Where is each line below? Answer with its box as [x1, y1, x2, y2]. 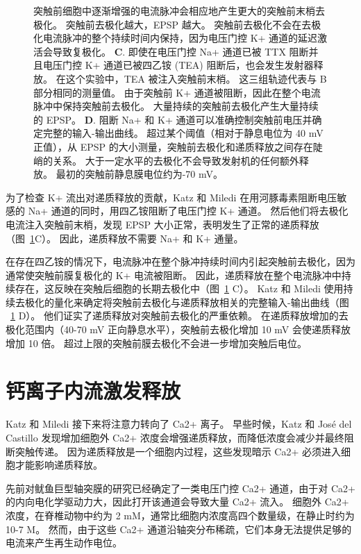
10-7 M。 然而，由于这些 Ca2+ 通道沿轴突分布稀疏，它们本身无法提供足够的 [6, 521, 352, 536]
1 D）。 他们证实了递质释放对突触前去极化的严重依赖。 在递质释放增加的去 [10, 308, 349, 323]
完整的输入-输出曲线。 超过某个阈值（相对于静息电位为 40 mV [42, 126, 324, 140]
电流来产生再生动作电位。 [6, 535, 122, 550]
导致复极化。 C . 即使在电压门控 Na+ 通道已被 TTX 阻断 [52, 44, 309, 58]
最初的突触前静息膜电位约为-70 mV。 [56, 167, 223, 181]
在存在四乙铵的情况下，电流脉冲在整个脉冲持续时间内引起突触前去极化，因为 [6, 254, 355, 269]
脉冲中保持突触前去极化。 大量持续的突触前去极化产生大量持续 [33, 99, 319, 113]
